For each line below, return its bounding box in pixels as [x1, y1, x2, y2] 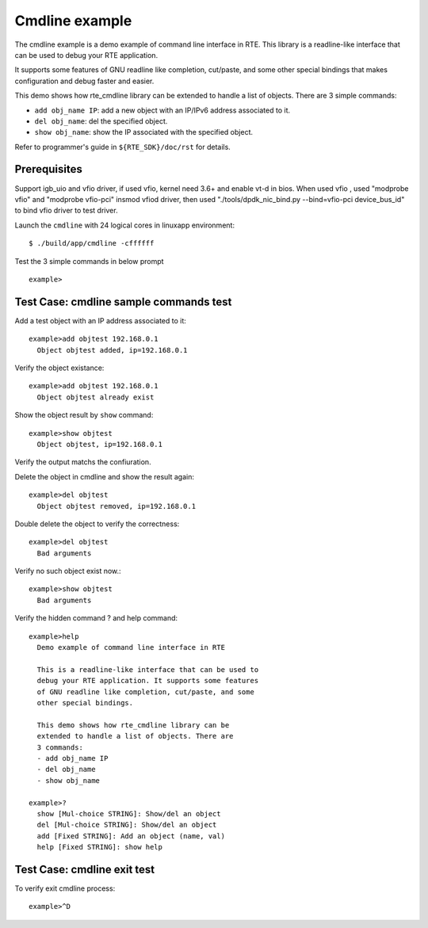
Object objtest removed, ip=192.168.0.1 [36, 502, 197, 510]
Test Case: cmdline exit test [14, 862, 155, 876]
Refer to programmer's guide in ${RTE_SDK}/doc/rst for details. [14, 142, 231, 151]
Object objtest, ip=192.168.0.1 [36, 440, 162, 449]
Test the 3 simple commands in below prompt [14, 256, 164, 265]
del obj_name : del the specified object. [34, 116, 168, 126]
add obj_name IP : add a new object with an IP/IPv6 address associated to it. [34, 105, 291, 115]
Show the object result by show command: [14, 411, 154, 420]
